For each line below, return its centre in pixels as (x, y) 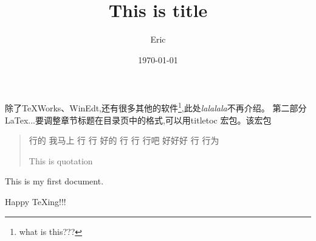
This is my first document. (54, 181)
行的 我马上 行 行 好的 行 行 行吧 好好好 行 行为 (124, 140)
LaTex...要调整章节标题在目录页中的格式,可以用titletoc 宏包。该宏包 (138, 120)
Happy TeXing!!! (36, 201)
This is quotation (61, 160)
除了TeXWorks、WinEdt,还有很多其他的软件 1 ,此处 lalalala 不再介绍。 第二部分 (156, 107)
